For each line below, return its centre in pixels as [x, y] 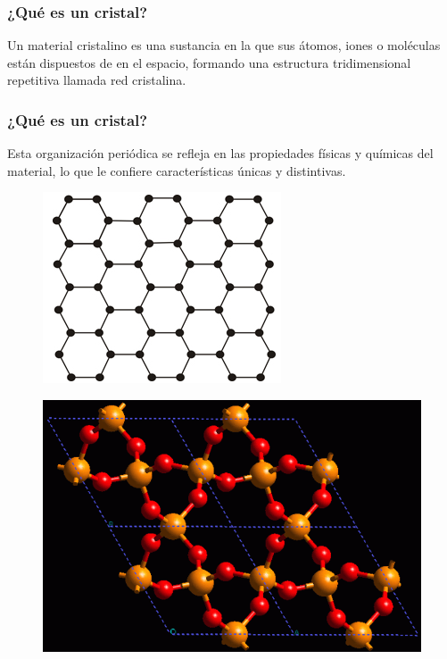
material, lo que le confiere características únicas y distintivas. [177, 170]
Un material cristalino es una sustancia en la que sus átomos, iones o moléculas [224, 45]
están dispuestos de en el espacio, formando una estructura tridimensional [209, 62]
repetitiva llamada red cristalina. [97, 80]
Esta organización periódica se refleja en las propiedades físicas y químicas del [220, 153]
